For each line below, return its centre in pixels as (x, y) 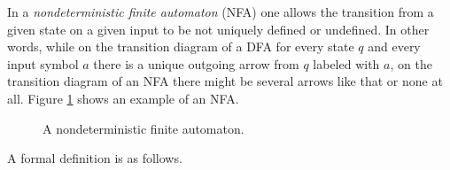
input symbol (43, 63)
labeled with (346, 63)
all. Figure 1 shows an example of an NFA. (123, 98)
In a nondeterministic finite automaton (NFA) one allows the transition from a (221, 12)
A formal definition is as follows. (95, 158)
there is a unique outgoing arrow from (196, 63)
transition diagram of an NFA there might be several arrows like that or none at (225, 81)
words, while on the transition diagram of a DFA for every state (181, 46)
